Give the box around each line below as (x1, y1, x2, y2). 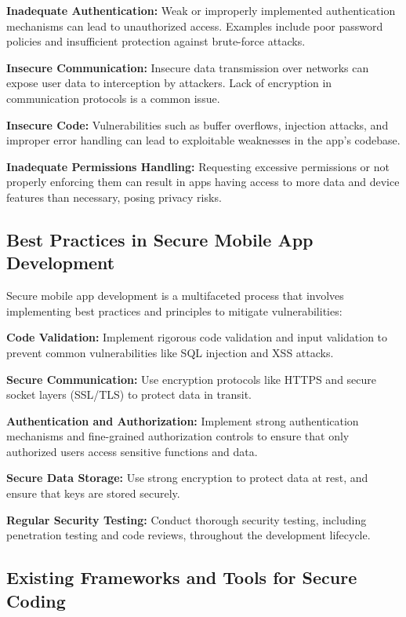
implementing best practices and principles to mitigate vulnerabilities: (6, 302, 343, 319)
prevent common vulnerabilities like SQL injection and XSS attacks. (6, 344, 334, 360)
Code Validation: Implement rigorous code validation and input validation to (6, 329, 388, 345)
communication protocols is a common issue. (6, 89, 220, 106)
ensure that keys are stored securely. (6, 485, 180, 502)
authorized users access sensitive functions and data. (6, 443, 258, 459)
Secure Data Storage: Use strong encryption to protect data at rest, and (6, 469, 368, 486)
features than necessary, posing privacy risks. (6, 188, 222, 205)
